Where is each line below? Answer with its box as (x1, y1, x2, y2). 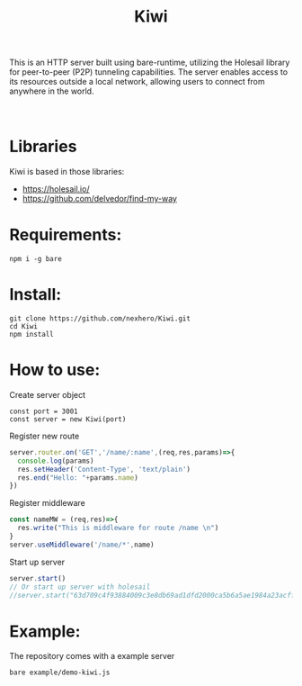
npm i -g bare (9, 255, 63, 264)
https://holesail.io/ (22, 184, 90, 194)
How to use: (9, 360, 101, 380)
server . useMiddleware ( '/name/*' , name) (9, 540, 155, 549)
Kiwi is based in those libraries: (9, 167, 125, 177)
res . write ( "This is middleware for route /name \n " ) (17, 524, 219, 533)
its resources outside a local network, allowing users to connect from (9, 77, 265, 87)
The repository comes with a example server (9, 651, 175, 662)
